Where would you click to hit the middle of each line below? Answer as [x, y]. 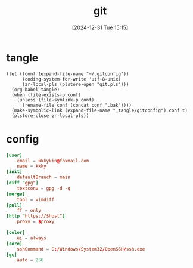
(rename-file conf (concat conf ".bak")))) [77, 105]
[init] [14, 172]
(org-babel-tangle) [36, 90]
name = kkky [32, 166]
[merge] [16, 194]
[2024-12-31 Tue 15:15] [100, 27]
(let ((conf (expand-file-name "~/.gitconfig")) [68, 74]
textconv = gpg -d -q [43, 188]
